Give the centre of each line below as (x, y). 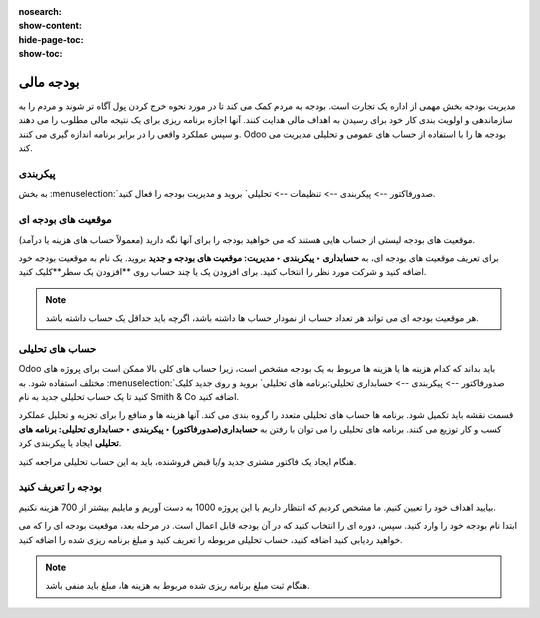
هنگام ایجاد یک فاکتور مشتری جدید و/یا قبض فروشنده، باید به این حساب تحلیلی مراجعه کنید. (187, 461)
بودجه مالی (49, 81)
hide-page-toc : (51, 39)
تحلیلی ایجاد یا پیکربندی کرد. (70, 443)
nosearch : (40, 11)
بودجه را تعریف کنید (60, 487)
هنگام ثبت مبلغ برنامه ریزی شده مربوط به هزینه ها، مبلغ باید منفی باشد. (177, 586)
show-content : (50, 26)
